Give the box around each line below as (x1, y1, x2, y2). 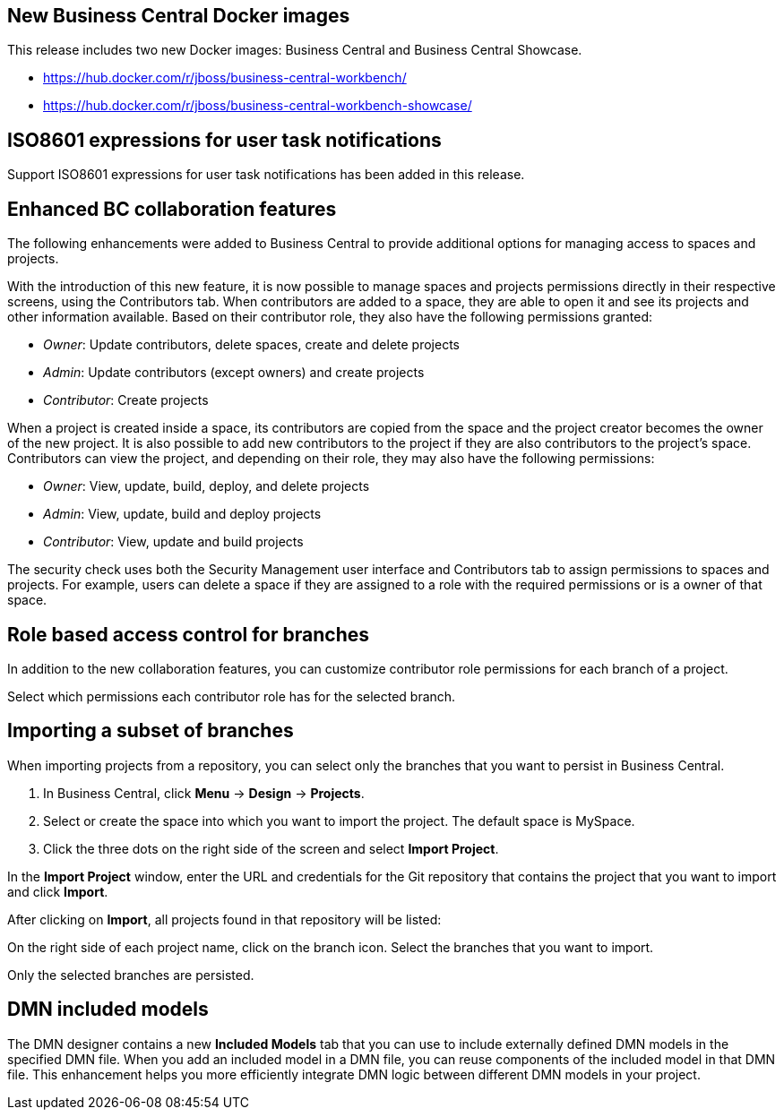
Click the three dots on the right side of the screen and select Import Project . (43, 840, 499, 856)
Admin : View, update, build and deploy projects (43, 506, 322, 522)
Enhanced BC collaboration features (7, 197, 337, 220)
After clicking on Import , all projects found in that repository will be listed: (7, 911, 442, 927)
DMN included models (7, 998, 209, 1021)
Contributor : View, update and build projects (43, 534, 304, 550)
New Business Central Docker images (7, 4, 350, 27)
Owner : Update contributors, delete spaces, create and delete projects (43, 337, 460, 353)
